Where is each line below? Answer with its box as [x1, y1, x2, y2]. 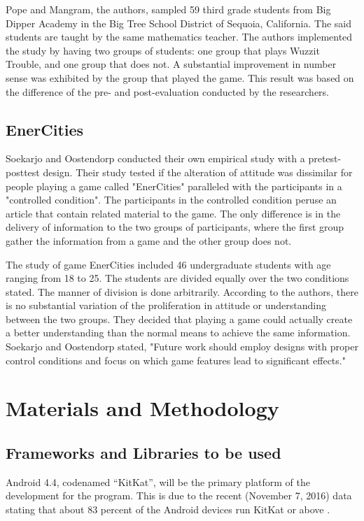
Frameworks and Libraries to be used [6, 442, 281, 464]
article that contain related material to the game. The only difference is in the [6, 206, 341, 220]
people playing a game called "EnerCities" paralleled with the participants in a [6, 178, 342, 193]
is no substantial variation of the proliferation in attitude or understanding [6, 298, 326, 313]
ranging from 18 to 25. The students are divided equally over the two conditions [6, 271, 349, 285]
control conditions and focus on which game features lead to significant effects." [6, 352, 346, 367]
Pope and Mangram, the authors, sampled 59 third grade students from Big [6, 2, 331, 16]
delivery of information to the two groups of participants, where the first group [6, 220, 344, 234]
